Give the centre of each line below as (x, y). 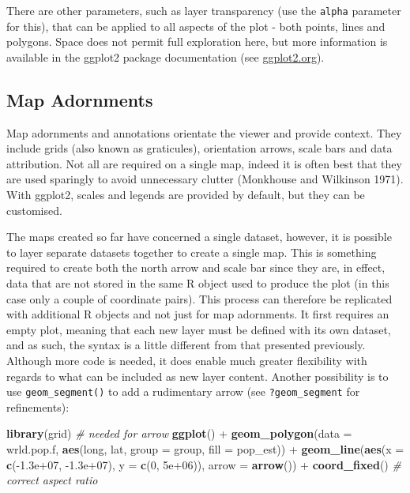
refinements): (38, 406)
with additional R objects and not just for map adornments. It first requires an (198, 314)
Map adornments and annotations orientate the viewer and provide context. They (204, 132)
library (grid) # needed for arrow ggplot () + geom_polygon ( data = (179, 433)
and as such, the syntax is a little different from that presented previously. (186, 345)
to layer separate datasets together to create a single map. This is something (192, 252)
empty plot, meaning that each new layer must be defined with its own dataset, (199, 329)
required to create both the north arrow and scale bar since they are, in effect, (196, 267)
